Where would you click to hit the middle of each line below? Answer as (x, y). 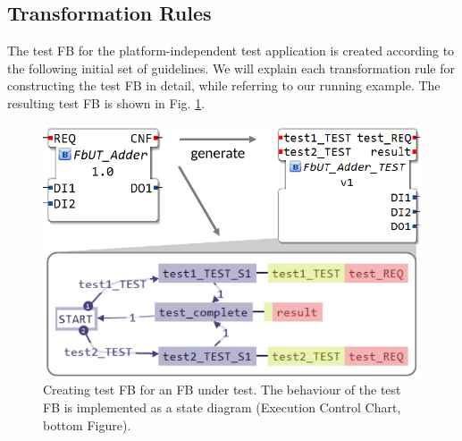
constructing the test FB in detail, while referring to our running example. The (224, 85)
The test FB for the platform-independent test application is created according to (231, 51)
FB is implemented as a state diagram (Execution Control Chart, (222, 407)
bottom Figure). (87, 424)
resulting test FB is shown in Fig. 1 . (106, 102)
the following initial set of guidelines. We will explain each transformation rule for (231, 68)
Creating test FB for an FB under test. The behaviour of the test (222, 390)
